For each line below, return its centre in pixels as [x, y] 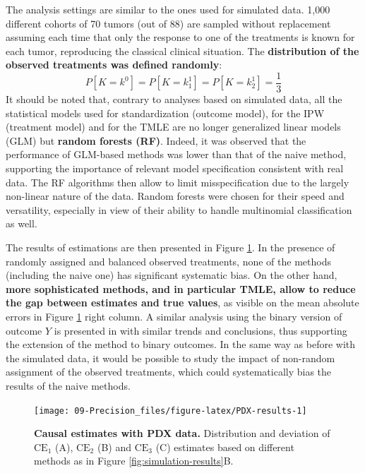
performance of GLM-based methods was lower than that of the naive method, [176, 154]
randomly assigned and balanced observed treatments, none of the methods [168, 261]
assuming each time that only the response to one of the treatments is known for [180, 37]
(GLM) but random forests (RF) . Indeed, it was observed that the [156, 140]
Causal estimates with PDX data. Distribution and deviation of [182, 433]
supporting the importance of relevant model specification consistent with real [175, 168]
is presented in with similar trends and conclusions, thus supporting [201, 330]
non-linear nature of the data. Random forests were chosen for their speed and [175, 196]
